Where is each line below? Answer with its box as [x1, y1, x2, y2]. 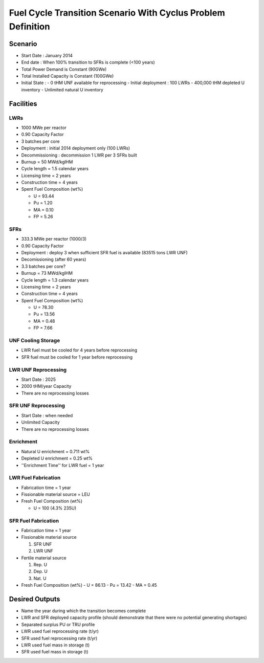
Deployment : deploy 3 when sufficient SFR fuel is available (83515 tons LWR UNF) [21, 249, 188, 255]
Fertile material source [21, 555, 66, 561]
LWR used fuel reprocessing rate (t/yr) [21, 628, 99, 634]
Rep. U [33, 561, 47, 567]
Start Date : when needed [21, 412, 73, 418]
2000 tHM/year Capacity [21, 383, 72, 389]
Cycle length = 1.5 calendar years [21, 166, 89, 172]
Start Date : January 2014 [21, 52, 73, 58]
